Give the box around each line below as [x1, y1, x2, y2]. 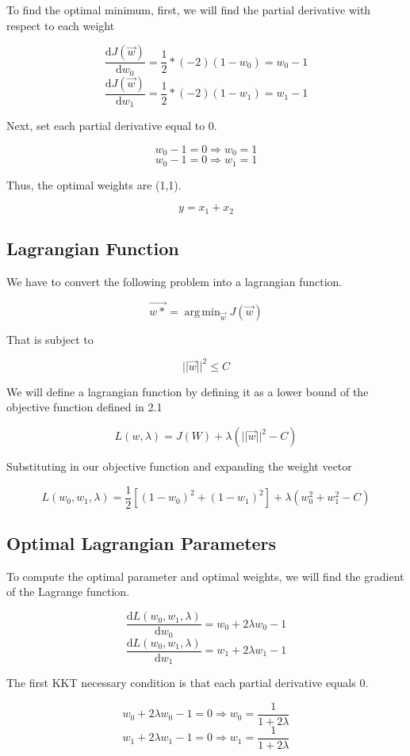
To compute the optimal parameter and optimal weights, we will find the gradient [6, 567, 404, 584]
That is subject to [6, 330, 94, 347]
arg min [184, 306, 220, 318]
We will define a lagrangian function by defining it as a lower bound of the [6, 383, 369, 399]
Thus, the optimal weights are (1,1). [6, 176, 182, 193]
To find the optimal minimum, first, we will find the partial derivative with [6, 2, 371, 17]
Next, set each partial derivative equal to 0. [6, 117, 217, 134]
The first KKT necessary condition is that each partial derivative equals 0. [6, 674, 369, 691]
